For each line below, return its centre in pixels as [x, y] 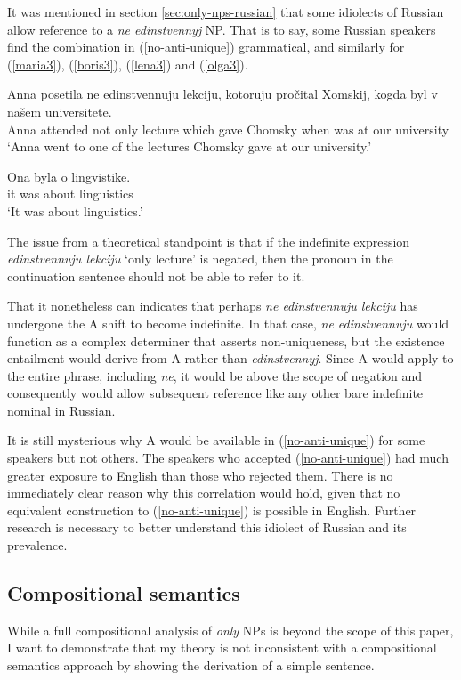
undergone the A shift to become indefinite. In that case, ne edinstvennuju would [228, 323]
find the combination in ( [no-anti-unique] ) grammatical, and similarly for [206, 47]
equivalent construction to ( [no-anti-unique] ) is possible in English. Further [212, 510]
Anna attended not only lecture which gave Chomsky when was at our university [228, 129]
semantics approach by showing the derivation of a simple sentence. [191, 665]
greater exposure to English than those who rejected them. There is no [200, 475]
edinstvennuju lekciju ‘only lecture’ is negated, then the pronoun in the [200, 259]
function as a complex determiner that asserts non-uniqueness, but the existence [226, 340]
